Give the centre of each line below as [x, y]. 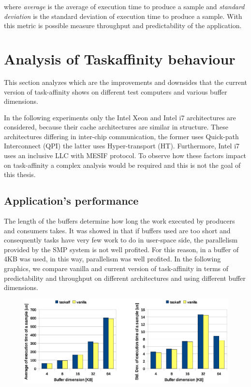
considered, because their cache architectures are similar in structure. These [116, 127]
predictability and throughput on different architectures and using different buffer [125, 278]
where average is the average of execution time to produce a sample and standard [124, 6]
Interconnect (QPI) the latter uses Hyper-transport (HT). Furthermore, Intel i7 [122, 146]
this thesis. [20, 174]
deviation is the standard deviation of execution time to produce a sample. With [123, 16]
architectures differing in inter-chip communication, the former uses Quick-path [121, 136]
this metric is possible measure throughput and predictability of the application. [123, 25]
